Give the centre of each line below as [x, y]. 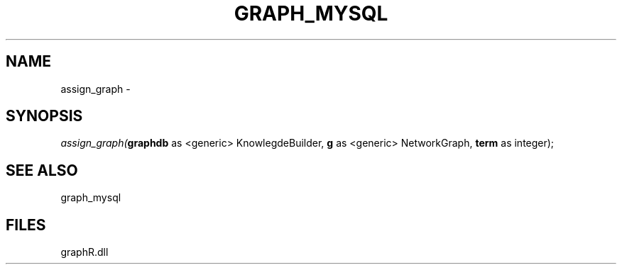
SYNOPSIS [44, 116]
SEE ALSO [42, 170]
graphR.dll [84, 252]
